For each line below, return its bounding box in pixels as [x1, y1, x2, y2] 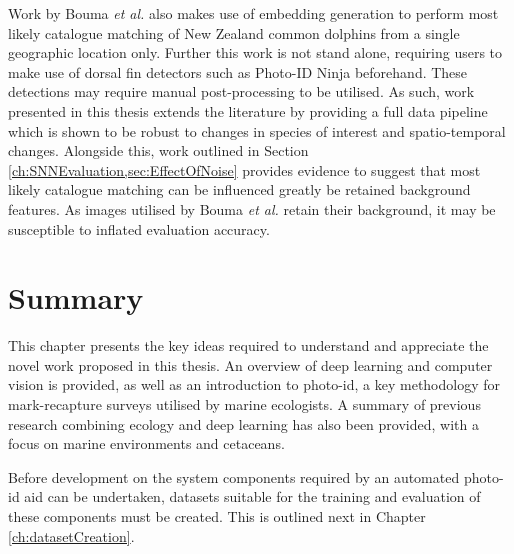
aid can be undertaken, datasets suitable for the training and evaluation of [24, 486, 481, 507]
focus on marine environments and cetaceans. [8, 433, 285, 454]
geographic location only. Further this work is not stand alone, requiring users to [8, 42, 503, 63]
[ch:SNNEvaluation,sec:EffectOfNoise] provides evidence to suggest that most [8, 159, 481, 180]
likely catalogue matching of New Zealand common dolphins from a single [8, 22, 460, 43]
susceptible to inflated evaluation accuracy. [8, 218, 270, 239]
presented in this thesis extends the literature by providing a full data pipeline [8, 100, 488, 121]
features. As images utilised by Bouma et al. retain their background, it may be [8, 198, 496, 219]
